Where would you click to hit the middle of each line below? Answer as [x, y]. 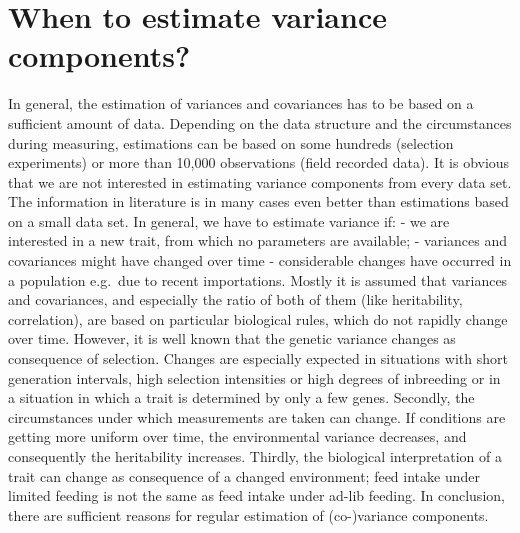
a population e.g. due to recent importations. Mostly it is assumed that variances [258, 279]
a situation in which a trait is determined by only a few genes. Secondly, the [241, 397]
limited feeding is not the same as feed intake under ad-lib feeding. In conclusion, [256, 495]
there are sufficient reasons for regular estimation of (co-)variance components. [248, 514]
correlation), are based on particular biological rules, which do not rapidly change [258, 318]
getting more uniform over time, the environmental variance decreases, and [237, 436]
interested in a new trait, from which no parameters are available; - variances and [258, 240]
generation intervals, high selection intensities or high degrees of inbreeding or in [254, 377]
